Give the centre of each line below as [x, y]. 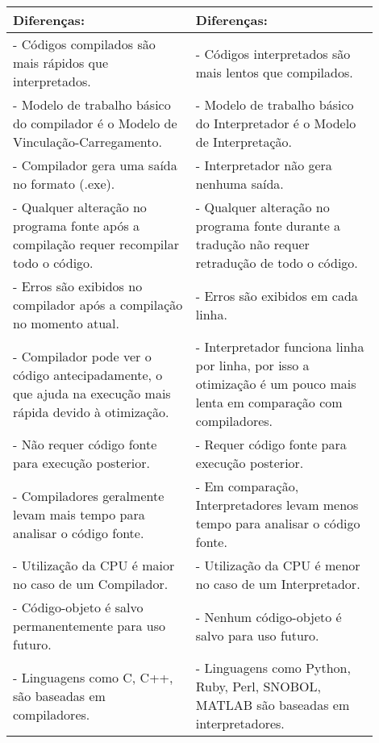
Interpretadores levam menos [277, 505]
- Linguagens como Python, [273, 668]
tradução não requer [252, 244]
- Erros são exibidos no [78, 286]
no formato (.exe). [64, 184]
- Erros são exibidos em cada [277, 295]
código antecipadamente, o [88, 374]
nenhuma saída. [239, 184]
